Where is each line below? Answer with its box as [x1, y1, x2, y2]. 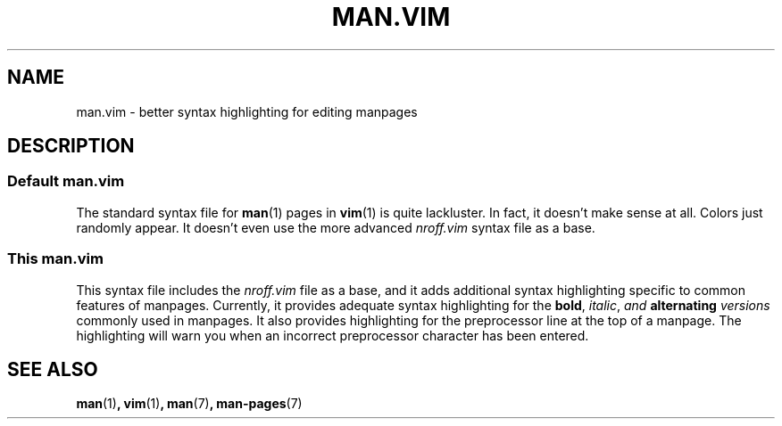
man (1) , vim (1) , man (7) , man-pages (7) [76, 396, 303, 412]
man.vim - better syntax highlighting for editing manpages [76, 103, 418, 119]
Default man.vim [7, 172, 125, 191]
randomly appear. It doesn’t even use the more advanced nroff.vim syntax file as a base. [76, 219, 595, 235]
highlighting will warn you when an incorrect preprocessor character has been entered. [76, 327, 589, 343]
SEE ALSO [7, 357, 98, 381]
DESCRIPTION [7, 135, 135, 158]
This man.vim [7, 250, 104, 268]
